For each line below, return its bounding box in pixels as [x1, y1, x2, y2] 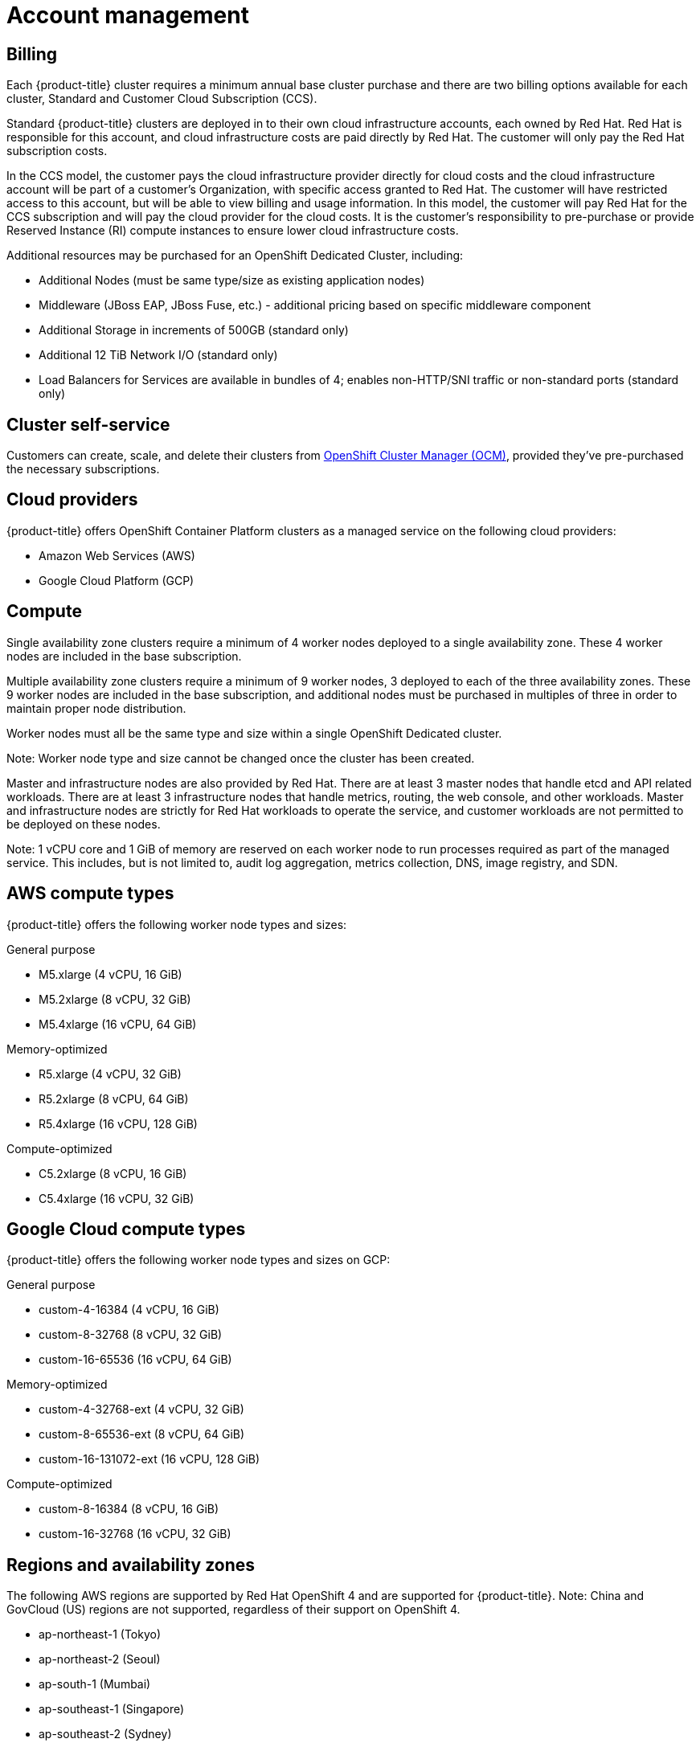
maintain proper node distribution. [6, 701, 186, 715]
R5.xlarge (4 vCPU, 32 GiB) [39, 1066, 182, 1081]
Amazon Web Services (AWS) [39, 548, 195, 563]
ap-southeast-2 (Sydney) [39, 1727, 172, 1741]
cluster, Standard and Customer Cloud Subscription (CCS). [6, 92, 317, 106]
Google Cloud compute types [6, 1218, 246, 1239]
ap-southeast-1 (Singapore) [39, 1702, 185, 1716]
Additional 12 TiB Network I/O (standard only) [39, 348, 278, 362]
